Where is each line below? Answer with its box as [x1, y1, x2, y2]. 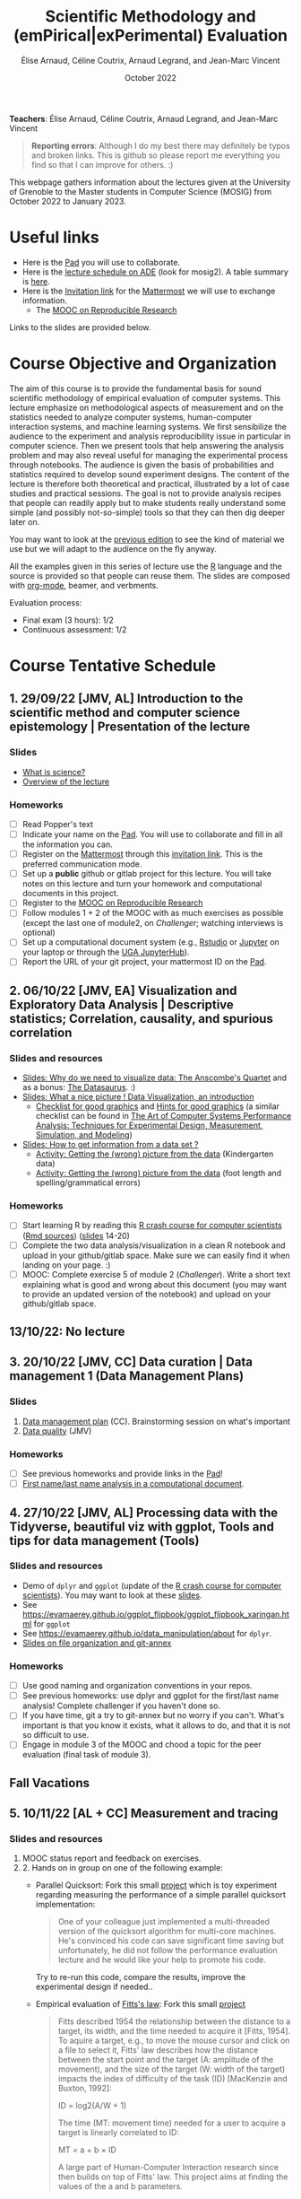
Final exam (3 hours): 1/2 [21, 615, 115, 625]
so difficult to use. [21, 1730, 90, 1741]
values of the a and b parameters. [57, 2181, 184, 2192]
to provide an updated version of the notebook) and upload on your [21, 1288, 271, 1299]
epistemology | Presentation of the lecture [9, 720, 251, 735]
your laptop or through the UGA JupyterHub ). [21, 947, 190, 957]
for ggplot [33, 1618, 71, 1629]
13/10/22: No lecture [9, 1324, 125, 1339]
